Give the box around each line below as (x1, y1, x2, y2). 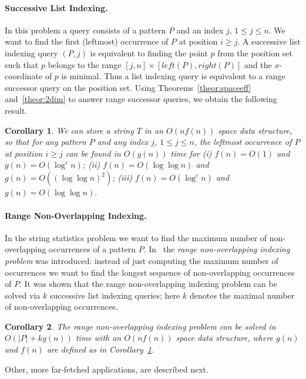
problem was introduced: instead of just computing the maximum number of (5, 254, 278, 266)
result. (5, 104, 28, 116)
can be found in (65, 147, 121, 159)
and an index (176, 23, 224, 36)
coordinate (5, 70, 43, 82)
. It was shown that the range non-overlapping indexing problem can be (19, 278, 277, 290)
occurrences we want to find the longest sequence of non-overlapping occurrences (5, 266, 295, 278)
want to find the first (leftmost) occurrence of (5, 35, 169, 48)
